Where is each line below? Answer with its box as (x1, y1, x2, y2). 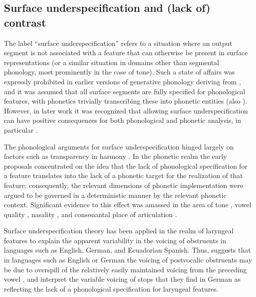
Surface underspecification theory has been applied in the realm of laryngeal (4, 225, 234, 236)
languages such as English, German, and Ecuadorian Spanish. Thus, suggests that (4, 245, 251, 255)
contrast (4, 14, 46, 30)
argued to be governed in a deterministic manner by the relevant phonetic (4, 189, 227, 200)
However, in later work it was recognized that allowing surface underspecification (4, 105, 248, 115)
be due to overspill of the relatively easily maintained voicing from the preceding (4, 264, 247, 274)
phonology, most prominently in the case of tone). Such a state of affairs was (4, 67, 235, 77)
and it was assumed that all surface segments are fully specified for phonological (4, 86, 246, 96)
